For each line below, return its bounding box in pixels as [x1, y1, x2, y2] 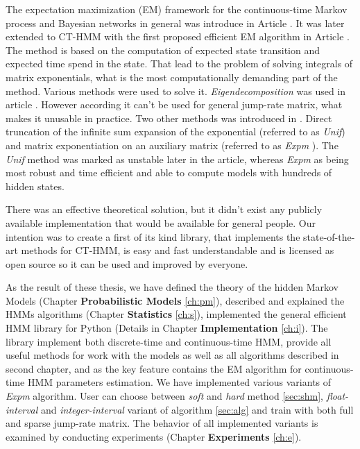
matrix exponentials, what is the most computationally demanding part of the [6, 69, 338, 84]
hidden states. [6, 178, 65, 193]
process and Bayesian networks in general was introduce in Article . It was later [6, 15, 345, 30]
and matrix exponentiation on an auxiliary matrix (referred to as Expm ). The [6, 137, 338, 152]
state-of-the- [303, 229, 355, 244]
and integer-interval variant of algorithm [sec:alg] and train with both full [41, 402, 354, 416]
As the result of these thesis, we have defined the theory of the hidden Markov [6, 280, 338, 294]
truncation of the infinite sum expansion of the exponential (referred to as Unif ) [6, 124, 345, 139]
